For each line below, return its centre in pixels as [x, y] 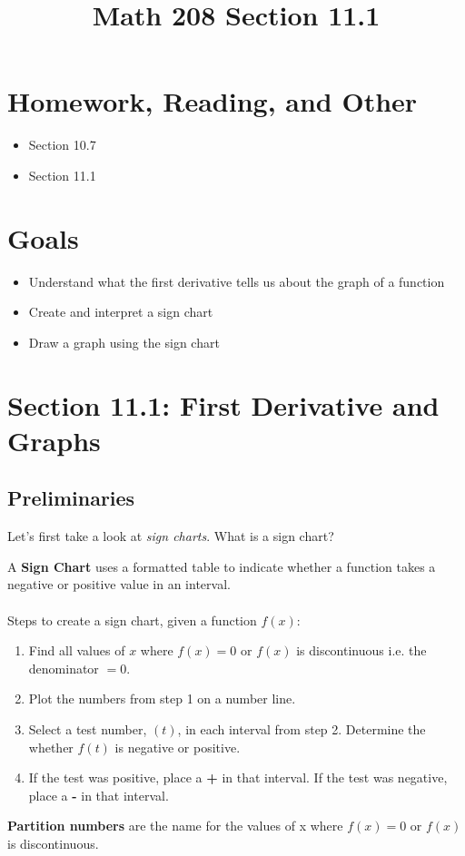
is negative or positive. [178, 747]
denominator [64, 668]
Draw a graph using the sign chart [124, 342]
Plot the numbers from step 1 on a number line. [162, 699]
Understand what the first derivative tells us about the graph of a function [237, 281]
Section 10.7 [62, 145]
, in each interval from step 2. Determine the [302, 728]
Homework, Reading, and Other [213, 101]
